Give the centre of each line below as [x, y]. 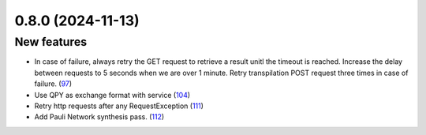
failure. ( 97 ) [53, 84]
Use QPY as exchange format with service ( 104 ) [112, 95]
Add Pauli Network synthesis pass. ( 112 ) [99, 117]
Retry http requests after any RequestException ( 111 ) [119, 106]
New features [51, 42]
